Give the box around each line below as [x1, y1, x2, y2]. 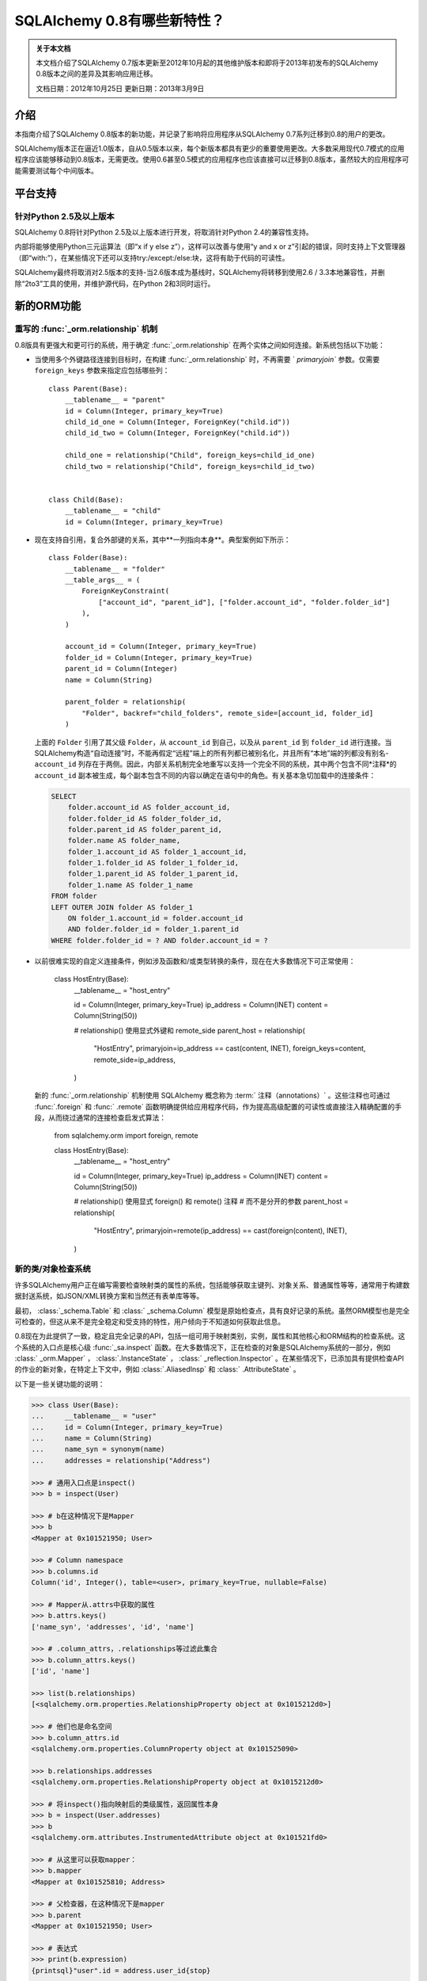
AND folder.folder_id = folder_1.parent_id [67, 925, 239, 934]
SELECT [51, 792, 77, 800]
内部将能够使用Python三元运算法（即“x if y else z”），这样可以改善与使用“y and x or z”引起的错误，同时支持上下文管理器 [14, 242, 406, 251]
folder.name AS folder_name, [67, 836, 181, 845]
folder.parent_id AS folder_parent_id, [67, 825, 223, 834]
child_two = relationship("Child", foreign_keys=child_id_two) [64, 462, 316, 471]
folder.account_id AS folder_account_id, [67, 803, 231, 812]
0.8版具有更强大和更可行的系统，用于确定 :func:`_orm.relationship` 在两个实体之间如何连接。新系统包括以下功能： [14, 340, 385, 349]
